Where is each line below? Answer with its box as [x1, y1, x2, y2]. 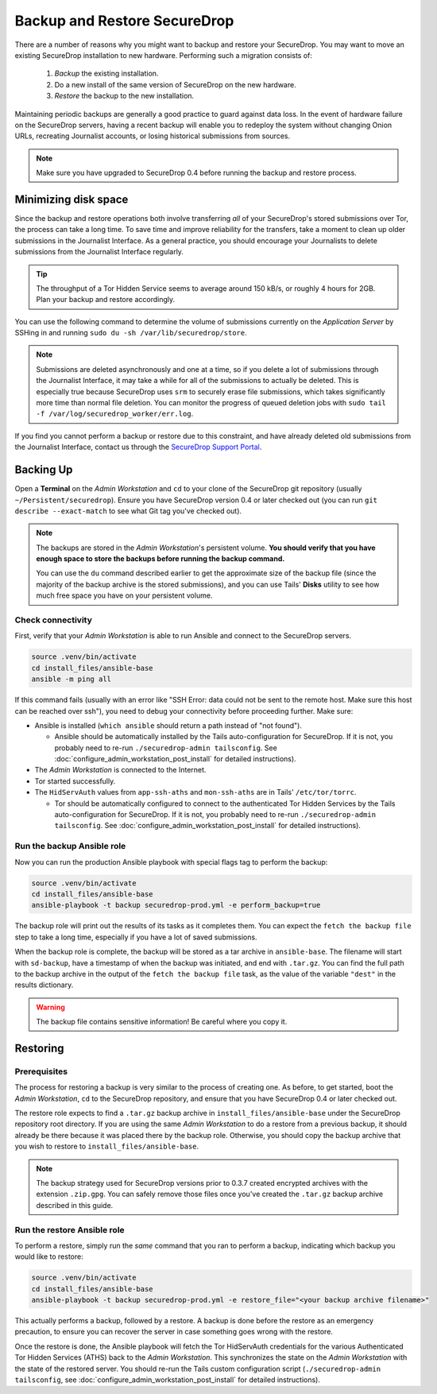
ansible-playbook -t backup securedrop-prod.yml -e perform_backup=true [31, 900, 321, 910]
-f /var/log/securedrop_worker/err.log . [36, 409, 194, 419]
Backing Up [14, 463, 73, 477]
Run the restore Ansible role [14, 1224, 125, 1235]
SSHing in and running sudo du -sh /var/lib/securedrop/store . [14, 328, 248, 338]
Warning [36, 1002, 65, 1012]
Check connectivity [14, 614, 93, 625]
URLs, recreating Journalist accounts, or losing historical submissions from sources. [14, 131, 290, 141]
